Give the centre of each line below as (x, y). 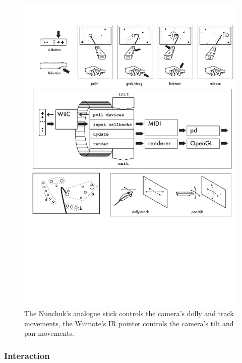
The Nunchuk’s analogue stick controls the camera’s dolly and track (129, 313)
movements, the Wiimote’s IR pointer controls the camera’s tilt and (129, 323)
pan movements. (49, 333)
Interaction (27, 355)
